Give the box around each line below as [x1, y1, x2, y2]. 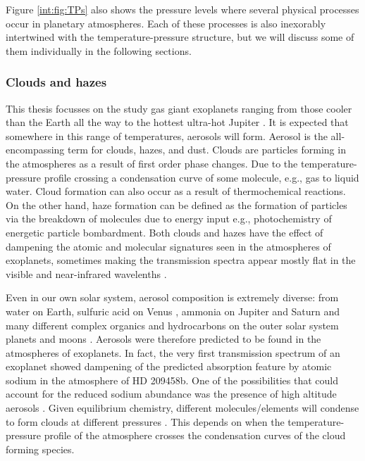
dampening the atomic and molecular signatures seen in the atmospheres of [6, 239, 331, 253]
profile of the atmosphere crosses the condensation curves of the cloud [44, 428, 346, 443]
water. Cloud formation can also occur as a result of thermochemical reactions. [6, 184, 346, 198]
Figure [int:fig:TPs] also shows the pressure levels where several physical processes [6, 2, 359, 16]
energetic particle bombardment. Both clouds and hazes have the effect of [6, 225, 323, 239]
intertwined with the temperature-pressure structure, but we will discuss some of [6, 30, 354, 44]
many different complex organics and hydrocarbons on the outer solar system [6, 317, 339, 332]
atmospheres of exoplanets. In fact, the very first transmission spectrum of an [6, 345, 340, 360]
